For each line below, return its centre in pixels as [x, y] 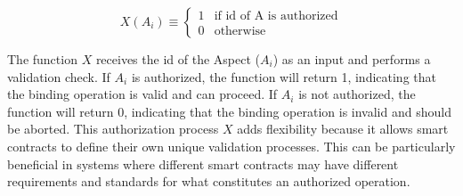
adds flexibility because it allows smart [343, 129]
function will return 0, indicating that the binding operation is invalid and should [229, 111]
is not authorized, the [357, 94]
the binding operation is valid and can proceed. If [142, 94]
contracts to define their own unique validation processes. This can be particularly [231, 146]
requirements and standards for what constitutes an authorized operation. [209, 181]
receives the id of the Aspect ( [178, 59]
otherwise [240, 31]
